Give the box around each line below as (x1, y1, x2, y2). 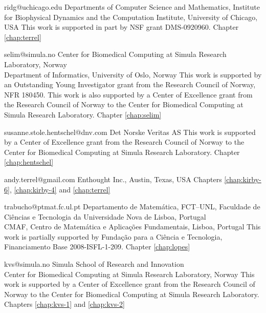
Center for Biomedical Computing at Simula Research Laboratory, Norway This (4, 268, 255, 279)
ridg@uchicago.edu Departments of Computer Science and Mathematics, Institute (4, 2, 260, 12)
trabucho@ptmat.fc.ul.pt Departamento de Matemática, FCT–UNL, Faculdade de (4, 201, 260, 212)
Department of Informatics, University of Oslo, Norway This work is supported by (4, 69, 262, 80)
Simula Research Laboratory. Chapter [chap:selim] (4, 109, 162, 120)
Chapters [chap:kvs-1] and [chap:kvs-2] (4, 299, 125, 309)
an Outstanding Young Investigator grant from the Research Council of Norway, (4, 79, 256, 90)
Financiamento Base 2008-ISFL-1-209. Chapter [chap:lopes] (4, 241, 190, 252)
